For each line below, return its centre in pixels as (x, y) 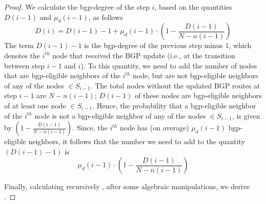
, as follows (106, 17)
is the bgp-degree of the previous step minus (154, 45)
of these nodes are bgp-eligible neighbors (198, 95)
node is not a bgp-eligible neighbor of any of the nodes (120, 115)
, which (240, 45)
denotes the (22, 55)
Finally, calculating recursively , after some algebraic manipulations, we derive (127, 186)
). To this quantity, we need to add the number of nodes (169, 65)
